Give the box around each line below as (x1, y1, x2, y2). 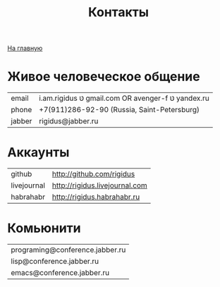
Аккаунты (7, 145, 70, 161)
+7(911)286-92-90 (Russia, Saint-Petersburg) (38, 105, 200, 115)
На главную (7, 44, 43, 53)
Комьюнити (7, 220, 81, 236)
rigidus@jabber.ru (38, 116, 99, 126)
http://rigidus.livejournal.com (51, 181, 148, 190)
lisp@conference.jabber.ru (11, 257, 99, 266)
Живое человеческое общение (7, 68, 200, 85)
